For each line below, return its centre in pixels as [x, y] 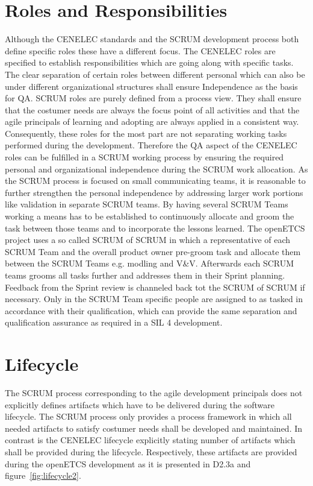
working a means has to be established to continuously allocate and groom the [150, 216]
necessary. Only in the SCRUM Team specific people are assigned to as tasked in [154, 299]
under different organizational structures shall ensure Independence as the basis [151, 86]
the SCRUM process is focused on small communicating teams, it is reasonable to [155, 181]
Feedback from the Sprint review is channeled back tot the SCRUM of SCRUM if [155, 287]
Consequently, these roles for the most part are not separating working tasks [146, 133]
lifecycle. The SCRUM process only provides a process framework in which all [148, 416]
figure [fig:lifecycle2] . [43, 475]
